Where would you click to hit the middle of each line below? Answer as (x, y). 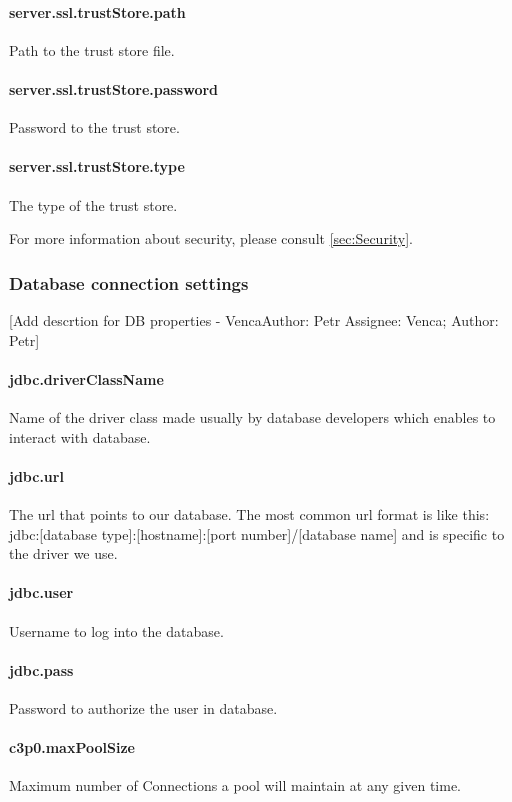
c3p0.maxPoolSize (72, 747)
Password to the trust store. (94, 127)
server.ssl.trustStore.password (114, 88)
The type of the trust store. (93, 204)
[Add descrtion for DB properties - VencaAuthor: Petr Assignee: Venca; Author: (254, 319)
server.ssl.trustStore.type (97, 166)
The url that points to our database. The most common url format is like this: (249, 513)
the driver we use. (63, 553)
